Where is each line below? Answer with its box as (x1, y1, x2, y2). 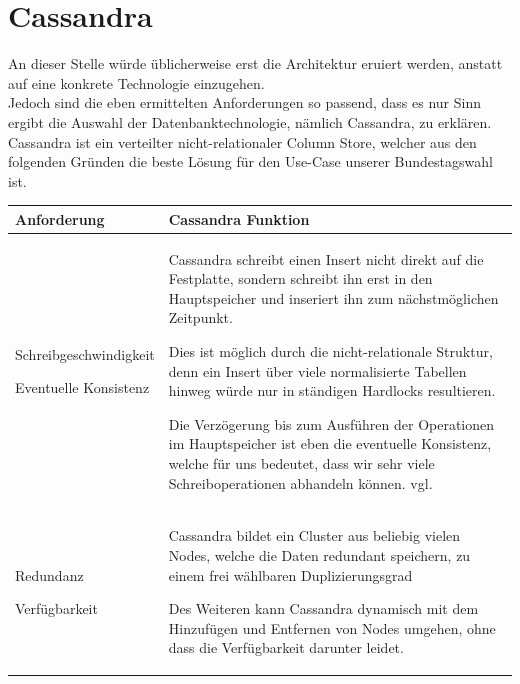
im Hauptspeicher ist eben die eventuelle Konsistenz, (168, 433, 492, 454)
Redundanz (15, 564, 84, 585)
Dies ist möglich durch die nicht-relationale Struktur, (168, 341, 493, 361)
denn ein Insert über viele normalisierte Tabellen (168, 360, 467, 381)
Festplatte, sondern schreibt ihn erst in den (168, 268, 433, 289)
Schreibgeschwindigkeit (15, 343, 155, 364)
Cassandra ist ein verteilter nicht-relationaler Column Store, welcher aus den (8, 131, 477, 152)
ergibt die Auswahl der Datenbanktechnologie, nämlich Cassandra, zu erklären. (8, 111, 492, 132)
